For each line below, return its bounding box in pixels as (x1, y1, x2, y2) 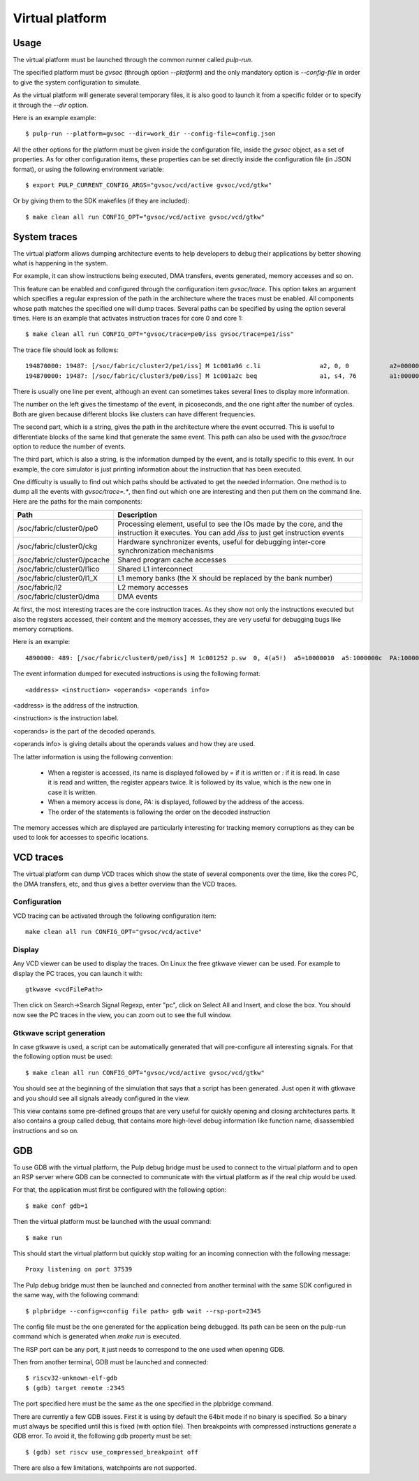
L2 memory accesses (117, 583, 189, 592)
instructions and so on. (13, 1126, 80, 1135)
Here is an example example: (13, 114, 96, 122)
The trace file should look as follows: (13, 346, 119, 354)
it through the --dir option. (13, 101, 89, 109)
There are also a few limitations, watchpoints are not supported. (13, 1464, 197, 1472)
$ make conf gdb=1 (25, 1202, 89, 1210)
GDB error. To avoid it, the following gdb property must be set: (13, 1432, 192, 1440)
